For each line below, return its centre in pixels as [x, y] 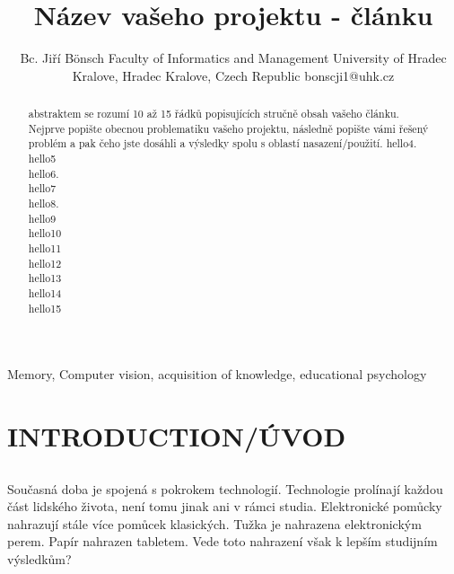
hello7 [42, 188]
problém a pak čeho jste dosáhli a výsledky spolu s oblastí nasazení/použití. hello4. [223, 143]
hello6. [44, 173]
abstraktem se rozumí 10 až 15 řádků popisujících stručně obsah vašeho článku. [214, 114]
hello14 [45, 292]
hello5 [42, 159]
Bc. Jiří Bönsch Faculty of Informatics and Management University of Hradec [233, 58]
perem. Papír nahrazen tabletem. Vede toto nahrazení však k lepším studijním [223, 541]
